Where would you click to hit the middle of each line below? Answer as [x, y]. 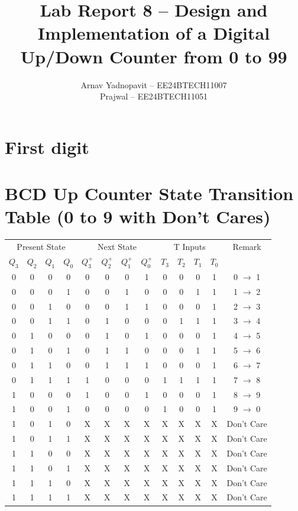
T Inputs [190, 246]
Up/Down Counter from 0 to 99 [154, 56]
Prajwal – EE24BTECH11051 [154, 96]
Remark [247, 246]
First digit [47, 147]
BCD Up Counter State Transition [149, 193]
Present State [41, 246]
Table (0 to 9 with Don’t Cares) [138, 216]
